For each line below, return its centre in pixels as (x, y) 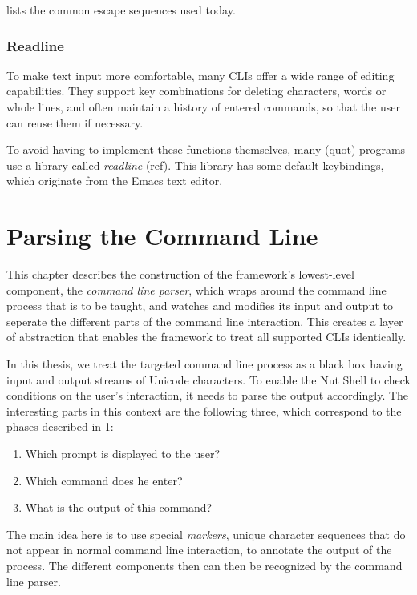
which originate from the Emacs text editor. (115, 181)
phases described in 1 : (60, 426)
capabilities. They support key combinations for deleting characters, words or (196, 91)
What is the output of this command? (119, 507)
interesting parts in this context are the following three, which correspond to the (204, 410)
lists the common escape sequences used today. (121, 10)
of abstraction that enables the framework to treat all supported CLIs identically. (206, 337)
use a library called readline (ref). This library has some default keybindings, (195, 165)
